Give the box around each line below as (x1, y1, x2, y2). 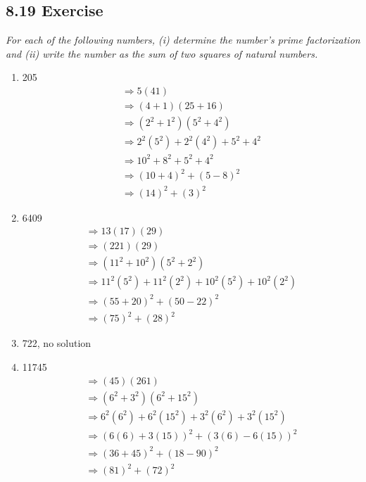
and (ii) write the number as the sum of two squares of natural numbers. (6, 46, 318, 61)
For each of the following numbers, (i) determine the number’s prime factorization (6, 32, 360, 47)
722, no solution (22, 336, 91, 350)
